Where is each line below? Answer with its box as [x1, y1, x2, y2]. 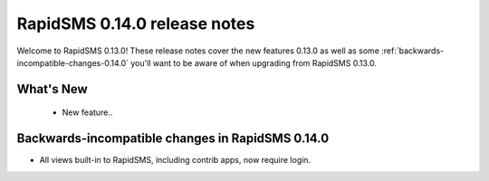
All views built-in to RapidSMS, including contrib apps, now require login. [39, 155, 312, 166]
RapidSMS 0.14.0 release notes [16, 14, 255, 33]
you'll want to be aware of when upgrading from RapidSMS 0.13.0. [129, 57, 378, 68]
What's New [16, 81, 88, 97]
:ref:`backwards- [380, 45, 444, 56]
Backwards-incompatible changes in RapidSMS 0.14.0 [16, 131, 330, 147]
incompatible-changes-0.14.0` [16, 57, 129, 68]
